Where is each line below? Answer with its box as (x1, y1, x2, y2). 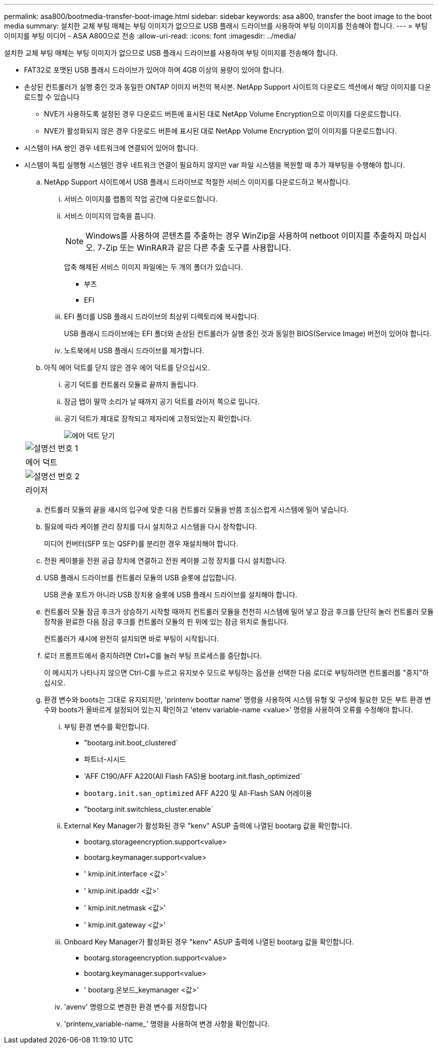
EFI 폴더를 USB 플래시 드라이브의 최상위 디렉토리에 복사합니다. (64, 312, 259, 321)
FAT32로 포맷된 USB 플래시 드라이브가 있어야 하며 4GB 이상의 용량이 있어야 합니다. (24, 66, 284, 74)
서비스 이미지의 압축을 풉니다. (64, 212, 156, 220)
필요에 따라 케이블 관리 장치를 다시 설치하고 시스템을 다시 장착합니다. (44, 522, 257, 531)
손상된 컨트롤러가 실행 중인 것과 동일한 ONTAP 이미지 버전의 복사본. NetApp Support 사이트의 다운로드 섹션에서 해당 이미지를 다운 (24, 83, 431, 91)
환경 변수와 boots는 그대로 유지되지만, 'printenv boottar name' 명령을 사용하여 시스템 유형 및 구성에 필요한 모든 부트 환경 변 (44, 695, 431, 704)
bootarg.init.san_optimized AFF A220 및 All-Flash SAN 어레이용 (84, 789, 312, 797)
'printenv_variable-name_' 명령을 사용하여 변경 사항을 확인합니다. (64, 1019, 270, 1028)
